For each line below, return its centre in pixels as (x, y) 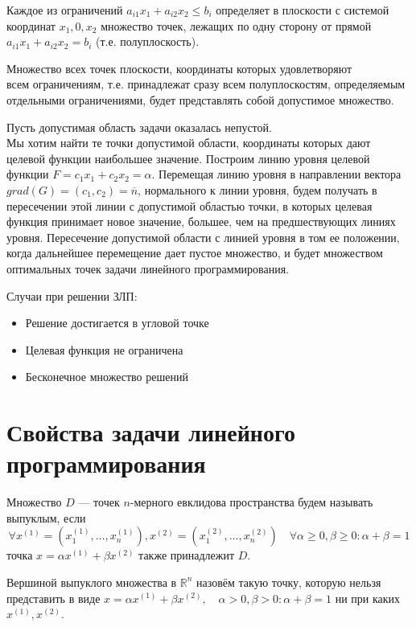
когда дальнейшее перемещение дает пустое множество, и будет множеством (195, 253)
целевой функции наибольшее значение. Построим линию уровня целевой (188, 158)
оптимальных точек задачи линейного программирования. (148, 268)
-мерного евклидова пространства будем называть (251, 502)
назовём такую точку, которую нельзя (289, 582)
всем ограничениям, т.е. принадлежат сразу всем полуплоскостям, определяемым (206, 84)
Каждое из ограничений (65, 10)
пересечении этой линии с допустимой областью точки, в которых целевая (189, 205)
